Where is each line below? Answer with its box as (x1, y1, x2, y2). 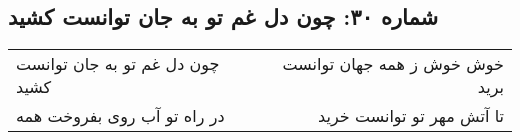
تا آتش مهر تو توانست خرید (318, 104, 504, 128)
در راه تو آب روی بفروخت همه (16, 104, 225, 128)
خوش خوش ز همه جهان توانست (282, 52, 504, 76)
